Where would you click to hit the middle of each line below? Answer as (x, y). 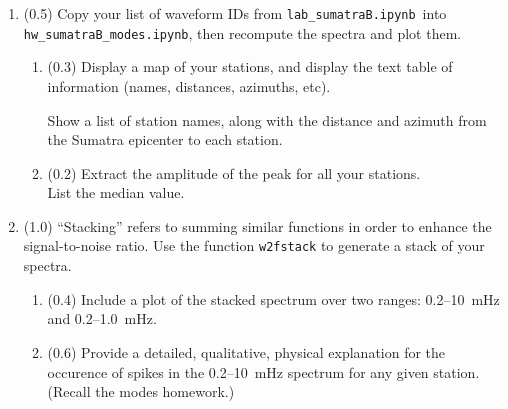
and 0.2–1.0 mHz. (102, 318)
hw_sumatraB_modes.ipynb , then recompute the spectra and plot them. (242, 32)
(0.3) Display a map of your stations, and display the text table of (250, 66)
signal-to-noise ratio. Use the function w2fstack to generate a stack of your (254, 245)
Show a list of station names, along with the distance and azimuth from (267, 119)
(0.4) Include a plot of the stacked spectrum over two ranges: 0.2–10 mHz (273, 298)
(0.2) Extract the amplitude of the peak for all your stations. (234, 172)
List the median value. (116, 192)
